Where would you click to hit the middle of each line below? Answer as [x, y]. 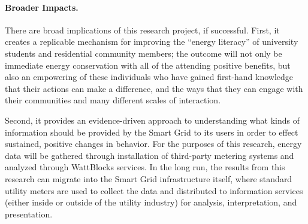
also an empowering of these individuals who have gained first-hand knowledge [149, 77]
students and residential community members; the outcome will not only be [144, 53]
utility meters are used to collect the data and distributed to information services [154, 190]
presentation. [29, 214]
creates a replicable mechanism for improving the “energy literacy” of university [152, 42]
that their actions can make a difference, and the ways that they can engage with [154, 88]
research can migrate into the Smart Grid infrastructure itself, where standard [149, 178]
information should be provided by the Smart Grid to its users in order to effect [152, 132]
